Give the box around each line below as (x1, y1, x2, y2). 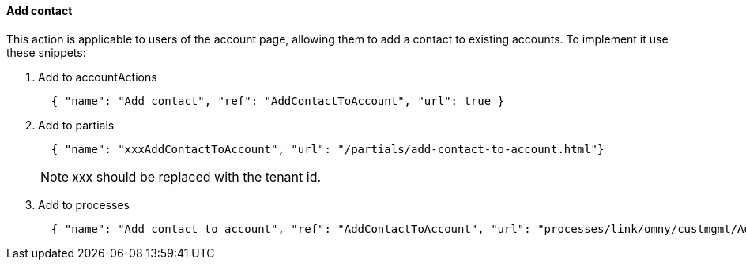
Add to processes (38, 197, 130, 212)
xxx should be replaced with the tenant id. (72, 168, 322, 185)
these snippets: (6, 45, 86, 59)
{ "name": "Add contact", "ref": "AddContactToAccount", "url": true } (51, 94, 505, 107)
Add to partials (38, 118, 115, 132)
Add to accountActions (38, 69, 157, 84)
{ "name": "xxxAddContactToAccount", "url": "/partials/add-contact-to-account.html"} (51, 142, 605, 155)
